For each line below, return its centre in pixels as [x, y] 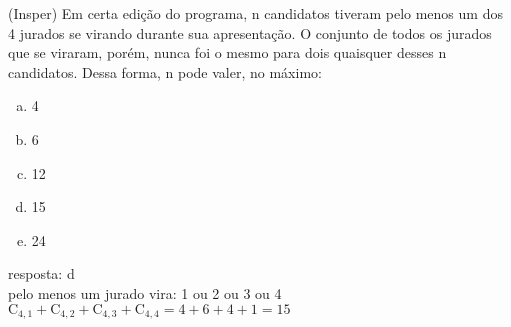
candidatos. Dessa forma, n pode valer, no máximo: [165, 71]
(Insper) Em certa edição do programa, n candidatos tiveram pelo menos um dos [255, 13]
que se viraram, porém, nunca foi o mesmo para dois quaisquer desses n [227, 52]
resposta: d [41, 273]
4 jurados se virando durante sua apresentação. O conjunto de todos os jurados [250, 32]
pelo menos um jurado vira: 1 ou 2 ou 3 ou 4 [145, 292]
